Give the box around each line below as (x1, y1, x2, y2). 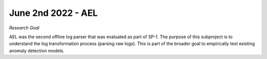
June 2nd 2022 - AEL (9, 7, 98, 18)
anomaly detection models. (9, 48, 65, 54)
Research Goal (9, 25, 40, 31)
